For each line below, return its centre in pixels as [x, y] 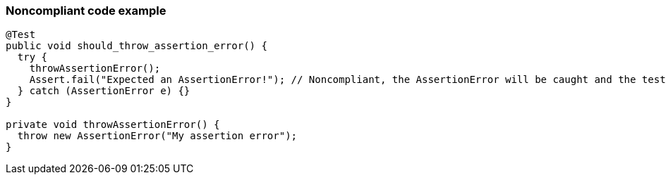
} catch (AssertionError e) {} [104, 91]
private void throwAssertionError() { [113, 125]
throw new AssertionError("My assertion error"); [157, 136]
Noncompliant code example [86, 11]
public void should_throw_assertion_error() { [137, 46]
